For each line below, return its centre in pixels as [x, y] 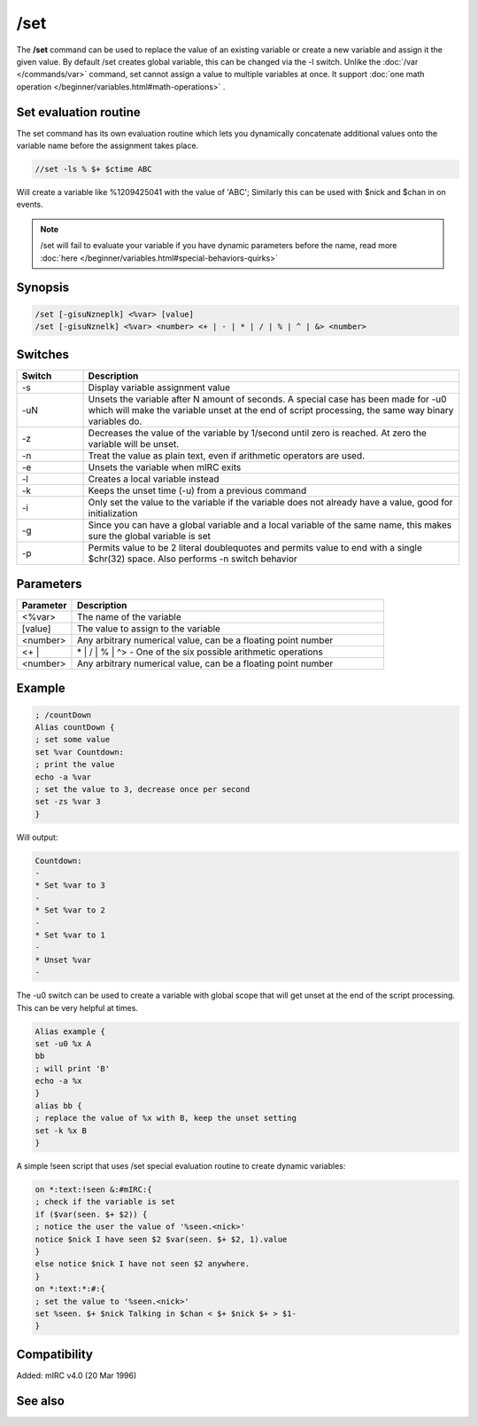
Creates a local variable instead [154, 479]
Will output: [37, 837]
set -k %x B [61, 1130]
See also [41, 1401]
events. [30, 205]
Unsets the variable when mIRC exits [165, 467]
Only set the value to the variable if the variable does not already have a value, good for [270, 503]
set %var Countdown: [79, 752]
